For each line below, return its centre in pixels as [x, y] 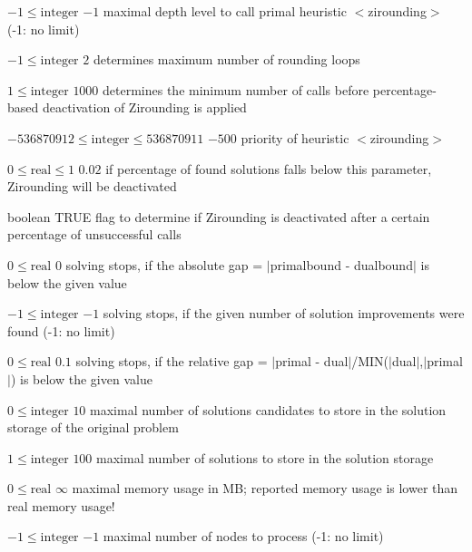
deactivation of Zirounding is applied [144, 107]
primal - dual [312, 361]
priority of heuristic [295, 137]
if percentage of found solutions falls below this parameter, [269, 168]
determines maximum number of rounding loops [226, 59]
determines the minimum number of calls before [236, 89]
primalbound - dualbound [341, 264]
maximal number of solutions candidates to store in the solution [268, 409]
